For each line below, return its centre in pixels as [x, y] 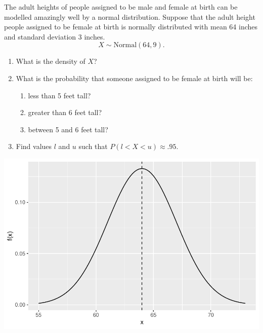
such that [93, 146]
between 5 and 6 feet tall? [68, 129]
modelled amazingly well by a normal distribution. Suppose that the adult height [130, 16]
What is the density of [51, 61]
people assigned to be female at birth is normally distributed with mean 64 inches [131, 27]
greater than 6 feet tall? [65, 112]
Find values [34, 146]
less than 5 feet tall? [59, 95]
